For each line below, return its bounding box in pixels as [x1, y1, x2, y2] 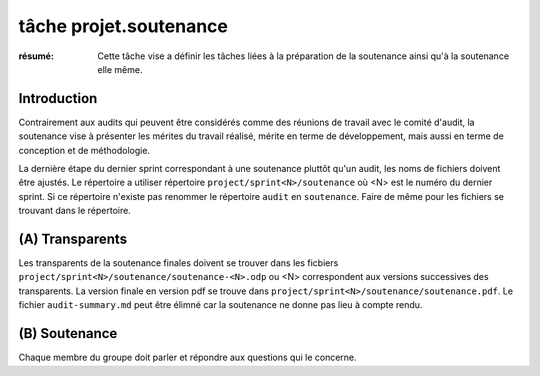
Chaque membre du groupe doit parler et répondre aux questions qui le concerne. [18, 351, 357, 364]
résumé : [18, 50, 55, 62]
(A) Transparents [18, 231, 128, 247]
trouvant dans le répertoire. [18, 205, 132, 217]
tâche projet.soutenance [18, 15, 229, 37]
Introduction [18, 90, 98, 107]
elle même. [97, 63, 143, 75]
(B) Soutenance [18, 325, 118, 342]
